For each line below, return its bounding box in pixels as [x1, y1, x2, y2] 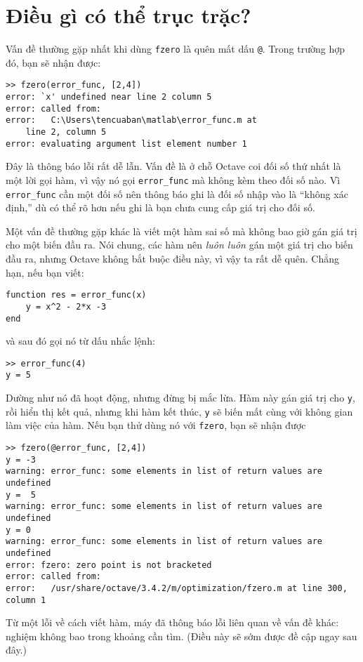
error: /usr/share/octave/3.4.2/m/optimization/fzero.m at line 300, [6, 583, 348, 593]
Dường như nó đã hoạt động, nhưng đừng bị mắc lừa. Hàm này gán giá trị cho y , [6, 390, 355, 405]
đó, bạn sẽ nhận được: [6, 55, 101, 69]
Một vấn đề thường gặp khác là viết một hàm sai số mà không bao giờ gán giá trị [6, 223, 357, 238]
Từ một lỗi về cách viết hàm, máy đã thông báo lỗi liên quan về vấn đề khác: [6, 615, 339, 630]
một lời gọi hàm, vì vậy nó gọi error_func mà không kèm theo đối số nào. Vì [6, 172, 341, 187]
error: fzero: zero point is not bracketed [6, 560, 212, 570]
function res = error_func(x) [6, 290, 147, 300]
